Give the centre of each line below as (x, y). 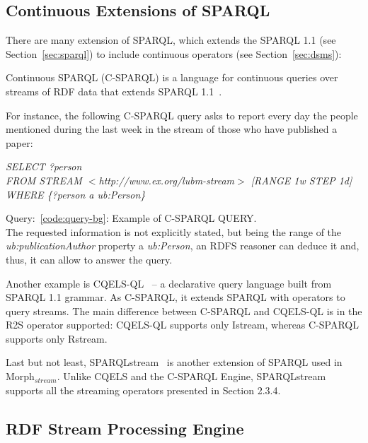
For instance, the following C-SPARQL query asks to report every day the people (182, 115)
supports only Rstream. (57, 338)
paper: (19, 142)
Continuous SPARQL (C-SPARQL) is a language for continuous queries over (172, 77)
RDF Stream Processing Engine (125, 428)
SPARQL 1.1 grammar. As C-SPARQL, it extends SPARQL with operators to (176, 297)
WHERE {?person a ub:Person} (76, 194)
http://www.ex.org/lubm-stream (166, 180)
